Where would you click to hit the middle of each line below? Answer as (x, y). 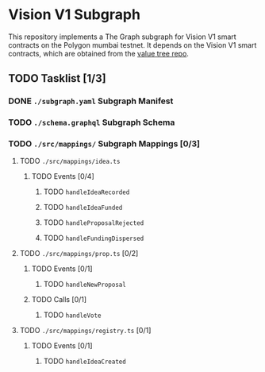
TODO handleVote (72, 315)
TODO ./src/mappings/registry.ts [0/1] (85, 331)
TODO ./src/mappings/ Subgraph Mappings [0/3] (104, 144)
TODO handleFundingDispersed (94, 238)
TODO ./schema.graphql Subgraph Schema (92, 122)
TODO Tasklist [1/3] (57, 78)
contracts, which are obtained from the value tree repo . (98, 53)
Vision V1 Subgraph (75, 15)
